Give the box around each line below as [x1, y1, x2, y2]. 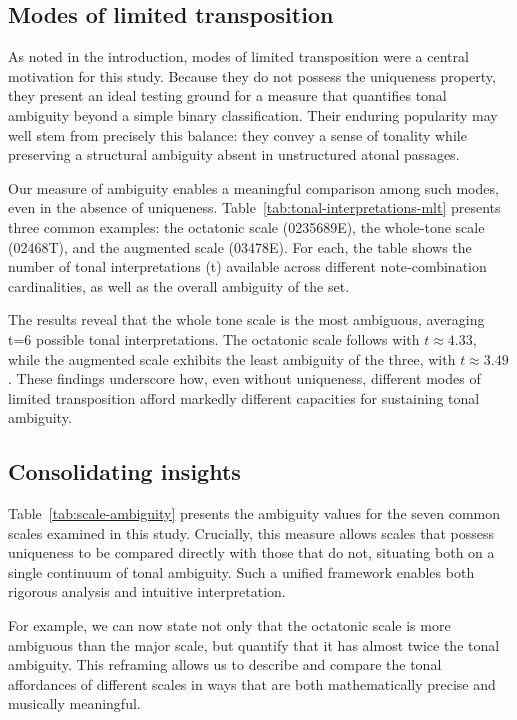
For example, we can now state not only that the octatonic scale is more [8, 615, 451, 636]
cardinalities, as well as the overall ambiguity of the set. [8, 275, 350, 296]
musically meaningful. [8, 693, 141, 714]
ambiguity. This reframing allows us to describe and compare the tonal [8, 654, 442, 675]
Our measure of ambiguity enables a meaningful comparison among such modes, [8, 177, 499, 198]
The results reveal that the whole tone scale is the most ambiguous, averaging [8, 309, 485, 330]
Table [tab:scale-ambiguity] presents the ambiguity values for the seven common [8, 503, 501, 524]
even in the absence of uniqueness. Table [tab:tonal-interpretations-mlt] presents [8, 197, 501, 218]
